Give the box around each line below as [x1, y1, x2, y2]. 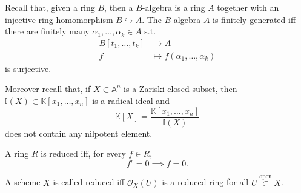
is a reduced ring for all [162, 175, 249, 188]
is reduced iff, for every [41, 147, 126, 160]
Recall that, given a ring [5, 1, 95, 13]
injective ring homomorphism [5, 13, 113, 25]
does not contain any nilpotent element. [5, 126, 153, 139]
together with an [217, 1, 279, 13]
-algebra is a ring [142, 1, 205, 13]
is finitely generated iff [213, 13, 296, 25]
